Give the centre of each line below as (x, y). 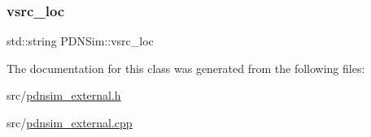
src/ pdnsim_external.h (64, 95)
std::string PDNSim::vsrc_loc (80, 41)
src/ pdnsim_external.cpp (70, 122)
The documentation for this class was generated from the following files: (186, 68)
